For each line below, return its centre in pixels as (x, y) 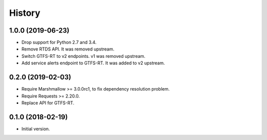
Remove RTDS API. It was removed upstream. (68, 49)
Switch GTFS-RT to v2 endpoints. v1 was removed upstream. (84, 56)
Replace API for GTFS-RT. (48, 103)
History (25, 13)
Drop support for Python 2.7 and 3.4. (59, 43)
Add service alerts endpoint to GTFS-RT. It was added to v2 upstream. (93, 63)
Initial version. (36, 129)
